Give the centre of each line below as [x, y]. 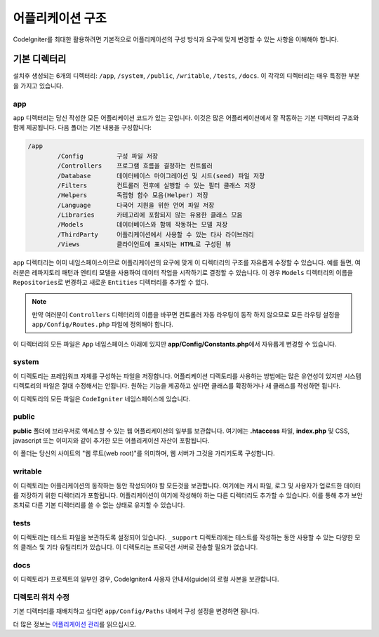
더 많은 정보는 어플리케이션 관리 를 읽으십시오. [75, 624]
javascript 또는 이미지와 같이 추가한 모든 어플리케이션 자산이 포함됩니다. [111, 441]
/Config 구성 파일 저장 [108, 156]
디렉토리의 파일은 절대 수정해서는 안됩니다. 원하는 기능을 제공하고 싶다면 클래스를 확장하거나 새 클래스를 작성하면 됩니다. [177, 386]
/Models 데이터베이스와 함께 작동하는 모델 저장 [142, 225]
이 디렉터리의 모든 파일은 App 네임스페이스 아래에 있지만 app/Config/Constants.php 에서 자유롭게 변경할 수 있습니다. [175, 344]
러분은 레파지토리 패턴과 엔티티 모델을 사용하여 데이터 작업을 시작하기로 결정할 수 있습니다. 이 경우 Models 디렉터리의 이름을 [183, 272]
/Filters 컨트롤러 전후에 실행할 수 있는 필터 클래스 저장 [157, 185]
